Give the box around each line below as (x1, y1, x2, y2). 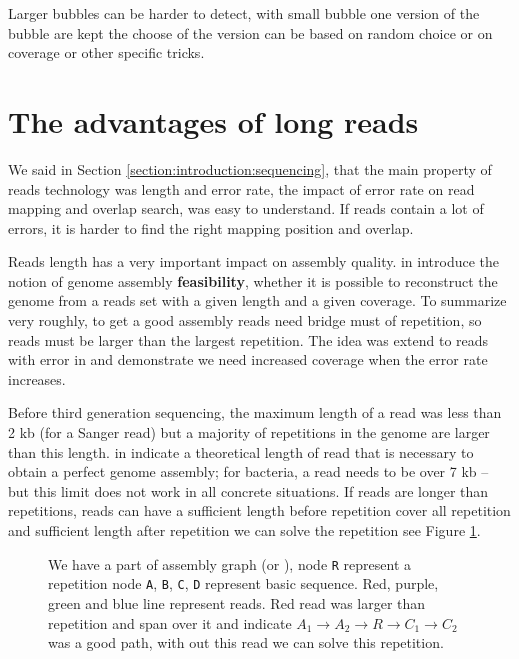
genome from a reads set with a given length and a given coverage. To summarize (8, 290, 507, 311)
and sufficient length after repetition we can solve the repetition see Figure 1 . (8, 520, 481, 540)
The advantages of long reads (8, 100, 419, 141)
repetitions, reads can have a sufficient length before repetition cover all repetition (8, 500, 511, 521)
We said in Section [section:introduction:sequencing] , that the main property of (8, 158, 492, 179)
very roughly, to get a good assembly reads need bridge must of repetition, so (8, 310, 482, 331)
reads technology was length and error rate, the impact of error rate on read (8, 178, 475, 199)
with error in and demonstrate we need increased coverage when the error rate (8, 349, 488, 370)
